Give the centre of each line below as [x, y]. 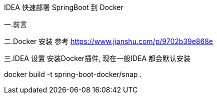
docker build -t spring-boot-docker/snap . [73, 74]
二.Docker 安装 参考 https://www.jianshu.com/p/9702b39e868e [108, 41]
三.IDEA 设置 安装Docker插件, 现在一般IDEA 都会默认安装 [97, 58]
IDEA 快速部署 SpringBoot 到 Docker [64, 7]
